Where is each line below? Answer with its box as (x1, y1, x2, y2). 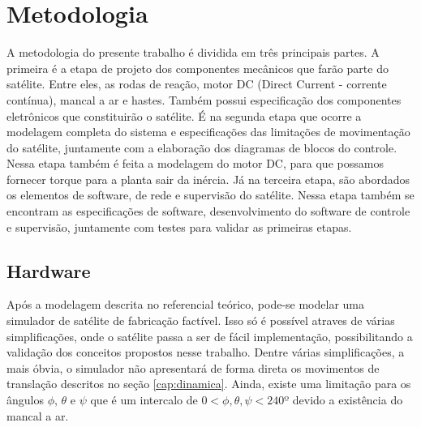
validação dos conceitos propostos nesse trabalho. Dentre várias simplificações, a (6, 344, 405, 361)
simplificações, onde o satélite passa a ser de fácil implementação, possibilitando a (6, 327, 413, 344)
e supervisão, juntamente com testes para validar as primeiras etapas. (6, 218, 352, 235)
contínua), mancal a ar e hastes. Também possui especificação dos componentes (6, 91, 402, 108)
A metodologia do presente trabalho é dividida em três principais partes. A (6, 44, 380, 61)
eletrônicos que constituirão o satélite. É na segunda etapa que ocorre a (6, 107, 362, 124)
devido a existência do (292, 391, 403, 408)
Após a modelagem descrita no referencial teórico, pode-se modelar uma (6, 296, 364, 313)
